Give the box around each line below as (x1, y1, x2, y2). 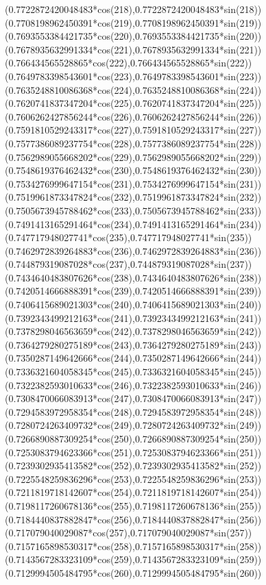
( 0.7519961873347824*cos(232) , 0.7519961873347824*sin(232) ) (5, 190, 262, 204)
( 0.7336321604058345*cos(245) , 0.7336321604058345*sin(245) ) (5, 364, 262, 379)
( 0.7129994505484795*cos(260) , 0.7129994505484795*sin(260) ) (5, 565, 262, 580)
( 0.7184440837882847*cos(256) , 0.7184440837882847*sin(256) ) (5, 512, 262, 526)
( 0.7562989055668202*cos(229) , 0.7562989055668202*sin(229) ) (5, 149, 262, 164)
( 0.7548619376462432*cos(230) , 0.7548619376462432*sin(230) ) (5, 163, 262, 177)
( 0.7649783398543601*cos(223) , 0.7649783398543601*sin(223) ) (5, 69, 262, 83)
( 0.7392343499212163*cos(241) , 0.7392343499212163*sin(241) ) (5, 310, 262, 325)
